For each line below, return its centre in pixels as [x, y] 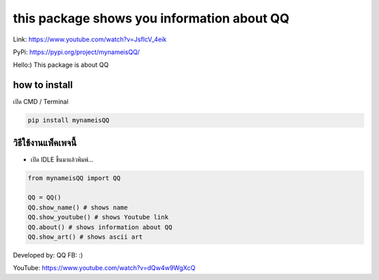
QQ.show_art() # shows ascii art [85, 237]
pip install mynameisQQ [69, 120]
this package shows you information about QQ [151, 18]
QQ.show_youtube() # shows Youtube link [98, 217]
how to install [43, 85]
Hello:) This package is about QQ [61, 65]
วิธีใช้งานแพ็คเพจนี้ [45, 143]
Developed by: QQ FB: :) [48, 255]
